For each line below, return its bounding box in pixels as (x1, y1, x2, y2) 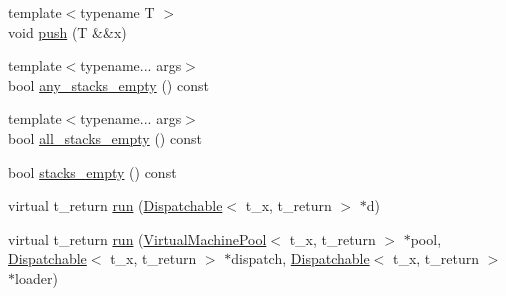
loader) (15, 267, 58, 288)
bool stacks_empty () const (8, 161, 177, 182)
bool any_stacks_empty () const (8, 74, 209, 95)
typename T (80, 2, 155, 22)
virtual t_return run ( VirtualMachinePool (8, 228, 267, 249)
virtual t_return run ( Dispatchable (8, 195, 223, 216)
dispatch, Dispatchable (231, 248, 370, 269)
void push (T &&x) (8, 21, 127, 42)
